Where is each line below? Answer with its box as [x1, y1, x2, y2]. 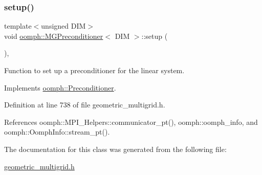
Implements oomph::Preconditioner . [4, 82, 116, 93]
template [4, 20, 32, 31]
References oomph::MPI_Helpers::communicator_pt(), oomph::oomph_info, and [4, 116, 258, 127]
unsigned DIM [41, 20, 86, 31]
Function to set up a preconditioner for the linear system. [4, 65, 185, 75]
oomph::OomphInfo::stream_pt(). [4, 126, 110, 137]
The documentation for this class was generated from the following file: [4, 143, 227, 154]
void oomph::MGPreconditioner [4, 30, 103, 41]
